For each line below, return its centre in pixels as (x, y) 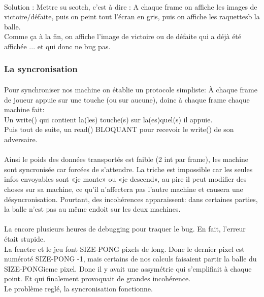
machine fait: (24, 109)
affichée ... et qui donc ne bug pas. (57, 46)
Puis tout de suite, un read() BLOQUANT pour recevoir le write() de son (119, 129)
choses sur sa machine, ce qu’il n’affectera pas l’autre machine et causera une (124, 189)
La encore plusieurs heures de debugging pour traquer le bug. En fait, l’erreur (125, 229)
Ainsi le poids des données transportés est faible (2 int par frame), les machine (126, 159)
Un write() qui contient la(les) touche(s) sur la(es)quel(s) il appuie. (108, 119)
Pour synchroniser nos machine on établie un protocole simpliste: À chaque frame (131, 89)
